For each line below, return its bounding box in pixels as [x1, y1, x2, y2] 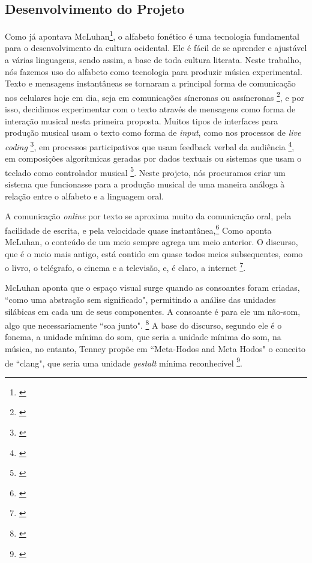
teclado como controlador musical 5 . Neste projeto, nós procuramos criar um [5, 164, 286, 178]
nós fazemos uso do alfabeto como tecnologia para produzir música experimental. [5, 65, 302, 78]
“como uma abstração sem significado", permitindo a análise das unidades [5, 293, 276, 306]
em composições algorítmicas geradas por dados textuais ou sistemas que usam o [5, 152, 302, 165]
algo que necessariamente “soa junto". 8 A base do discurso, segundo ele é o [5, 317, 282, 331]
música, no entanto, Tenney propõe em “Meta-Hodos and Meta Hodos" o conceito [5, 342, 305, 355]
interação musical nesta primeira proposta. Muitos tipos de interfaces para [5, 114, 278, 127]
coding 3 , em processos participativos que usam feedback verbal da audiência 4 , [5, 138, 295, 153]
